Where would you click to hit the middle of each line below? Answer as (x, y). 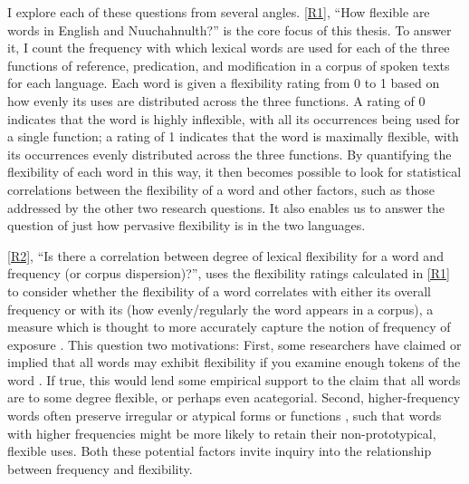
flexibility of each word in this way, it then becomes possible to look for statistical (234, 172)
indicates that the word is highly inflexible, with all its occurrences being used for (234, 118)
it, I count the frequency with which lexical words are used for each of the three (229, 48)
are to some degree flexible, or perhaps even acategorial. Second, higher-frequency (234, 397)
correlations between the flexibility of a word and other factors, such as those (221, 189)
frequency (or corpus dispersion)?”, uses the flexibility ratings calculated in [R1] (229, 273)
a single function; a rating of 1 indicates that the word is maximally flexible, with (233, 136)
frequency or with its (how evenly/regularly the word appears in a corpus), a (220, 309)
